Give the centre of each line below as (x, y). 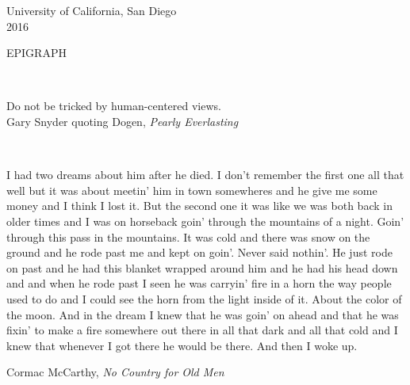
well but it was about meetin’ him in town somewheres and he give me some (192, 190)
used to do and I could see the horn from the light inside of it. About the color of (204, 298)
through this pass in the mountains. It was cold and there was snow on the (188, 236)
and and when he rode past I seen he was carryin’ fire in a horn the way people (199, 283)
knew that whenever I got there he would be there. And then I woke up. (182, 345)
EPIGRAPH (36, 53)
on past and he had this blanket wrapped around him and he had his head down (202, 267)
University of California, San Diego (92, 10)
